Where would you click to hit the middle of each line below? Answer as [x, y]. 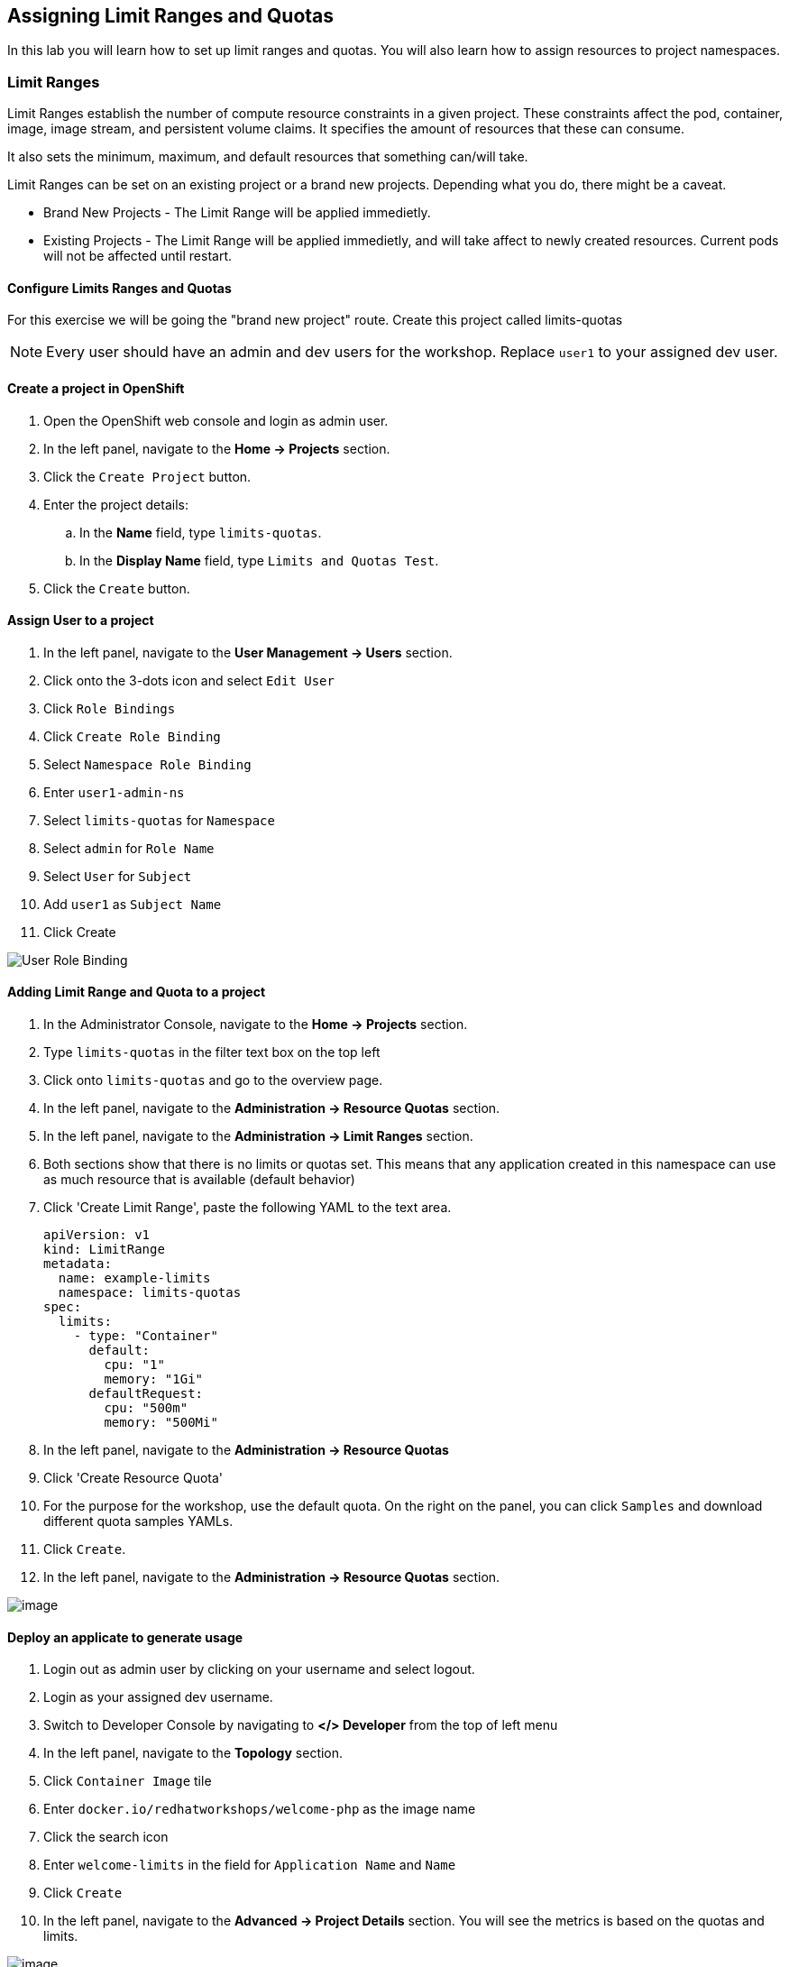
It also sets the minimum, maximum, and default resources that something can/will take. [268, 157]
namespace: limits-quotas [150, 1293]
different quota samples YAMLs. [138, 1521]
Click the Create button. [117, 588]
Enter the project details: [116, 504]
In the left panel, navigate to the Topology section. [193, 1753]
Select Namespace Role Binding [147, 764]
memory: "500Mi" [161, 1423]
